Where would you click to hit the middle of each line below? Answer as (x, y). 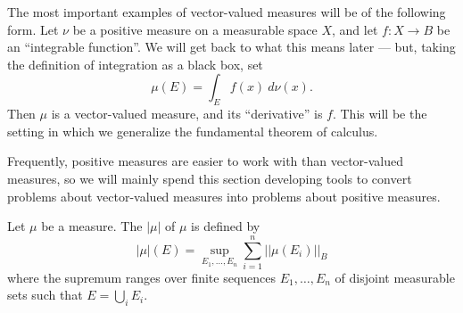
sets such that (45, 295)
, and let (355, 29)
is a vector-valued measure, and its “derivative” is (187, 114)
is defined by (226, 226)
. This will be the (380, 114)
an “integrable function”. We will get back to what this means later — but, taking (231, 47)
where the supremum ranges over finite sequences (142, 277)
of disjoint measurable (395, 277)
